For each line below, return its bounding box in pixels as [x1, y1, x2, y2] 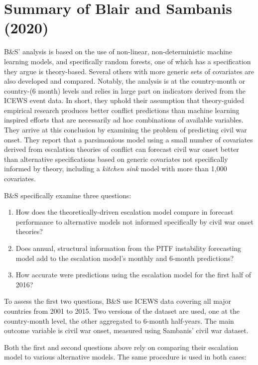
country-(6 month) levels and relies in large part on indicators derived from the [4, 85, 246, 96]
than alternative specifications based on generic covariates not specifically [4, 153, 228, 164]
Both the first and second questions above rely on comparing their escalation [4, 342, 239, 352]
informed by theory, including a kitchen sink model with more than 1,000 [4, 163, 227, 174]
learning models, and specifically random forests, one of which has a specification [4, 56, 251, 66]
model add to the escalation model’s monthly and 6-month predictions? [15, 252, 234, 263]
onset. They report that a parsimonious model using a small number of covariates [4, 134, 253, 144]
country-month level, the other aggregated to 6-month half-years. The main [4, 315, 234, 326]
